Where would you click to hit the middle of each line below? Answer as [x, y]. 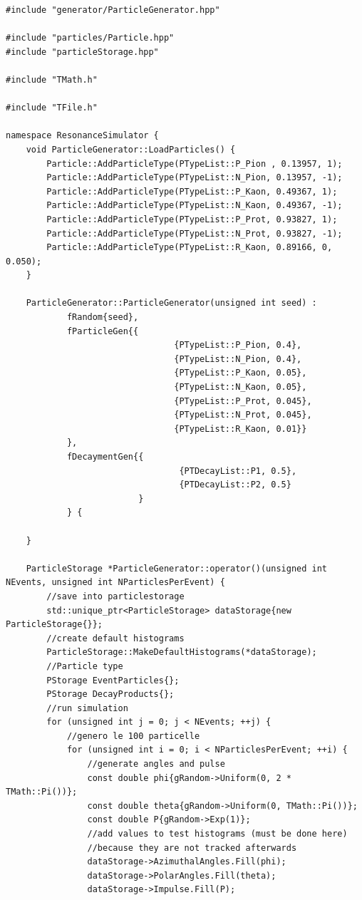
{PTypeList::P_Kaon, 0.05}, [241, 373]
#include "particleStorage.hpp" [82, 52]
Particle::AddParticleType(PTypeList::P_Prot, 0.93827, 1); [192, 219]
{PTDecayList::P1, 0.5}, [238, 471]
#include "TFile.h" [52, 108]
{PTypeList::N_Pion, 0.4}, [238, 359]
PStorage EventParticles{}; [113, 680]
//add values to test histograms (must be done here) [217, 834]
